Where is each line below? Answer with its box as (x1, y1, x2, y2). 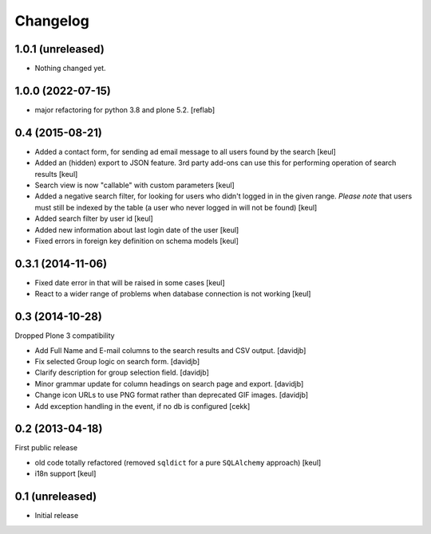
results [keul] (34, 169, 78, 179)
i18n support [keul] (34, 469, 97, 478)
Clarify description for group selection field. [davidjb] (34, 367, 209, 378)
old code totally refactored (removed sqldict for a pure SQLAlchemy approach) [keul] (34, 457, 322, 467)
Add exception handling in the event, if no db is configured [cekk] (34, 401, 251, 410)
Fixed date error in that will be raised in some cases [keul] (34, 277, 225, 287)
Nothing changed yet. (34, 64, 107, 73)
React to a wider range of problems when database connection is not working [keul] (34, 289, 311, 299)
